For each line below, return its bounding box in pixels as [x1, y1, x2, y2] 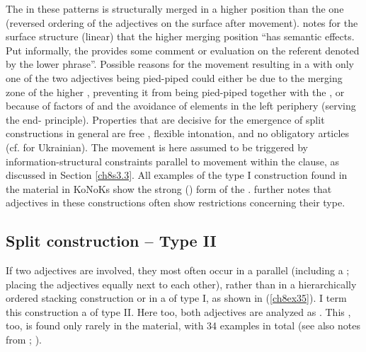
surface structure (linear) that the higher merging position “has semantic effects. [6, 29, 355, 44]
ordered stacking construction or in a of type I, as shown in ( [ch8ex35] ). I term [6, 291, 347, 305]
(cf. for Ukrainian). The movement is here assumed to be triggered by [6, 139, 309, 154]
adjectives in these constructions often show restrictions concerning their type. [6, 195, 345, 210]
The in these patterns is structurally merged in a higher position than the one [6, 1, 344, 16]
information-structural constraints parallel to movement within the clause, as [6, 153, 340, 168]
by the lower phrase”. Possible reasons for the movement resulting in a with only [6, 57, 354, 71]
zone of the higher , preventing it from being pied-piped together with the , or [6, 84, 345, 99]
